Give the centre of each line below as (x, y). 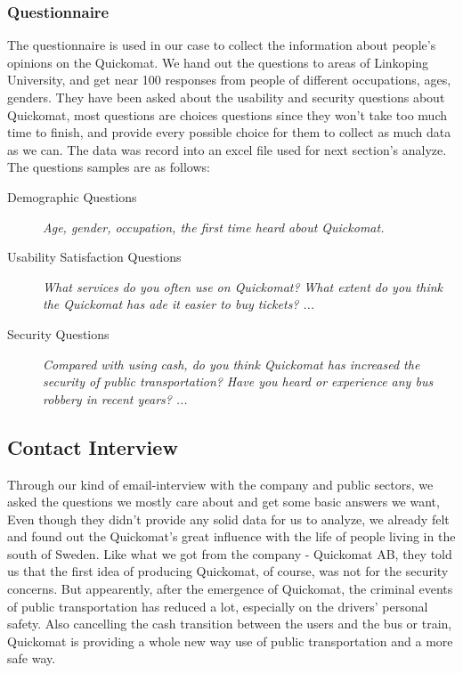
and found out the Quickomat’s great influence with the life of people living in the (231, 536)
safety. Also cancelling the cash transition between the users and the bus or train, (230, 624)
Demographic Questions (72, 196)
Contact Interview (93, 446)
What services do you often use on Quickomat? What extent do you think (243, 286)
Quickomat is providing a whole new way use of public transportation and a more (230, 641)
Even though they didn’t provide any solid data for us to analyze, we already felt (228, 519)
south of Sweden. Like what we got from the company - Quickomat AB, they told (230, 553)
